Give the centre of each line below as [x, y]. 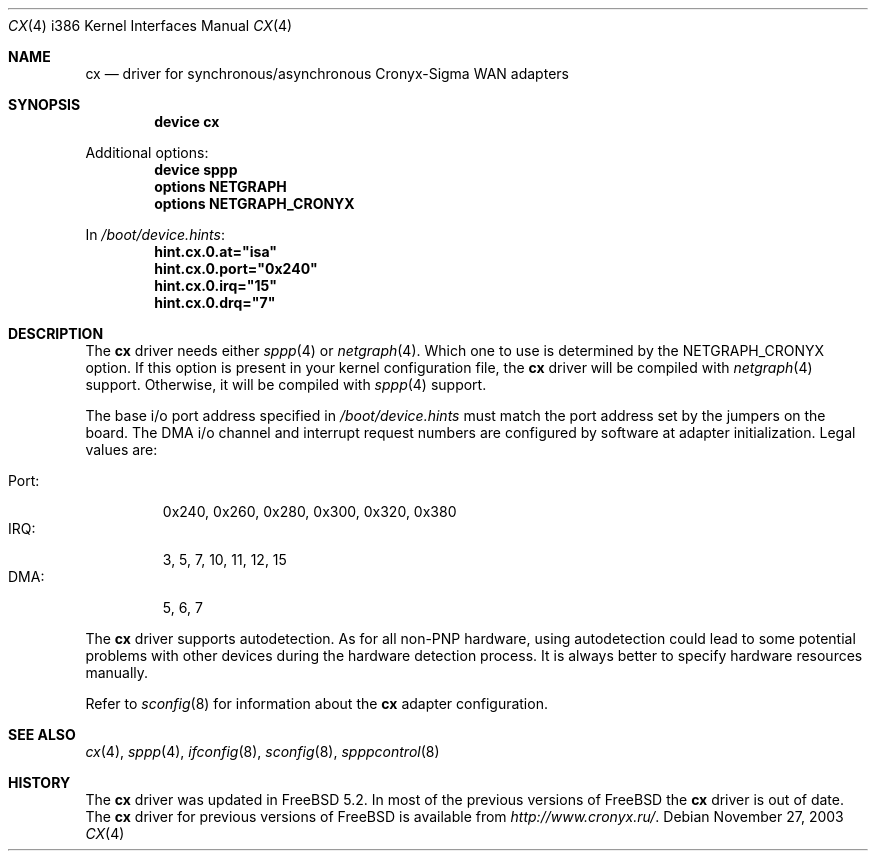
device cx [187, 121]
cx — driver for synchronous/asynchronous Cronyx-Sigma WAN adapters [327, 73]
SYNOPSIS [44, 104]
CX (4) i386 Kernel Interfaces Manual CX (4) [150, 25]
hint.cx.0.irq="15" [215, 285]
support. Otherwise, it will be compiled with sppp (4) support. [286, 384]
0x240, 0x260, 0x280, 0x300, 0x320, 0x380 [309, 511]
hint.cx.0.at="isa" [215, 251]
